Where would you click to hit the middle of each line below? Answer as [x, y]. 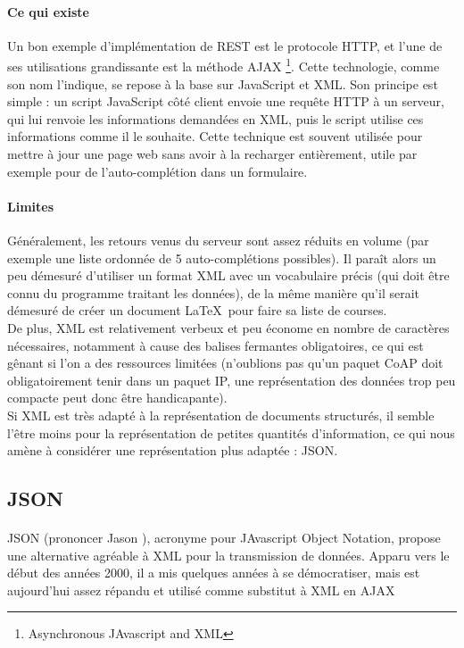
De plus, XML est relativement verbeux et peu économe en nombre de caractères [228, 327]
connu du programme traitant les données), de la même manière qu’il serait [214, 292]
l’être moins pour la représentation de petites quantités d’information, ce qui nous [231, 432]
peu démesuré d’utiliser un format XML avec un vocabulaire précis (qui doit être [228, 275]
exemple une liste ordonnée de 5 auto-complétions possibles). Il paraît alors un [222, 258]
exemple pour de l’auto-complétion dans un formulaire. [157, 171]
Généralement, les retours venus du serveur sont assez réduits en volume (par [218, 240]
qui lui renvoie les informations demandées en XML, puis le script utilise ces [215, 118]
